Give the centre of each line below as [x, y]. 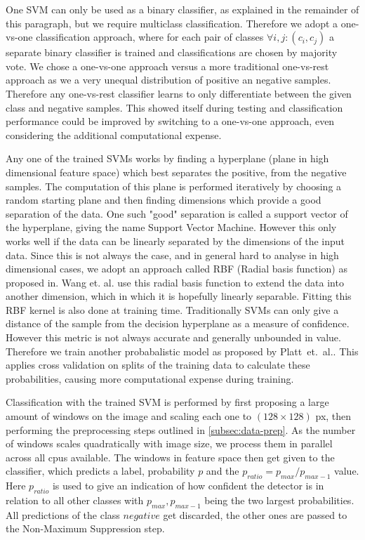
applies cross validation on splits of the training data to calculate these [158, 365]
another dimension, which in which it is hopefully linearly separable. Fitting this [179, 296]
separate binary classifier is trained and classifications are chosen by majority [172, 52]
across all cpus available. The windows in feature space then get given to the [170, 457]
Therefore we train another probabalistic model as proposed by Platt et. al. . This [182, 351]
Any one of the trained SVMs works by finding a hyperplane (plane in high [167, 158]
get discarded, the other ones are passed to [255, 514]
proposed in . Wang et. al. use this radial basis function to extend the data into [175, 282]
